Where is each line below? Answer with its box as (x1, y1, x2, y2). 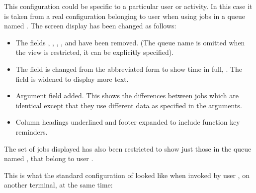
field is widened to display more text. (15, 73, 129, 84)
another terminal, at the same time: (4, 180, 113, 190)
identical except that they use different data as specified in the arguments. (15, 100, 242, 110)
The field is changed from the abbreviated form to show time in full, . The (15, 63, 243, 74)
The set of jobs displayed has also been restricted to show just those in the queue (4, 143, 252, 154)
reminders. (15, 126, 48, 137)
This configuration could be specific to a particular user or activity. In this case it (4, 1, 253, 11)
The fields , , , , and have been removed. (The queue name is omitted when (15, 37, 245, 47)
